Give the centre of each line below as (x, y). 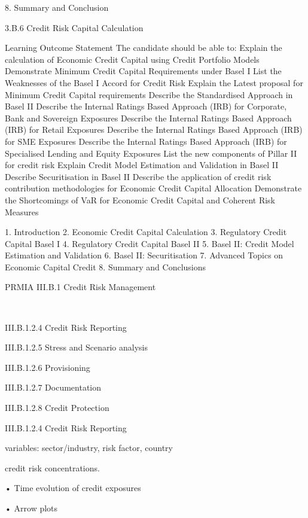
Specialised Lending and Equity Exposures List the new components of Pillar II (151, 153)
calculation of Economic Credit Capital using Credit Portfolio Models (132, 59)
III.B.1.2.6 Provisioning (48, 367)
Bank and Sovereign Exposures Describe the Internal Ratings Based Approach (148, 118)
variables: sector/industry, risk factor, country (89, 448)
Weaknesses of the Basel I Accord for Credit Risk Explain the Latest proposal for (154, 82)
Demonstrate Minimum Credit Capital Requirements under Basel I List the (143, 71)
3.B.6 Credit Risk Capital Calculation (74, 27)
